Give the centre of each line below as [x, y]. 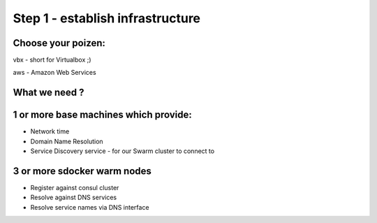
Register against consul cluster [75, 188]
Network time [50, 131]
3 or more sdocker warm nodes [82, 171]
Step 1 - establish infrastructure [107, 18]
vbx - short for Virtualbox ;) [52, 60]
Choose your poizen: [59, 43]
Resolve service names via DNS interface [90, 207]
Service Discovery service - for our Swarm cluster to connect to [123, 151]
